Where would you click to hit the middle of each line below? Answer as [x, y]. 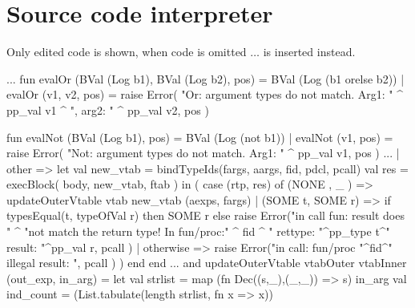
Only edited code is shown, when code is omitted [127, 52]
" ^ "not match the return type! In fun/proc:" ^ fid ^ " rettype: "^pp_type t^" [198, 231]
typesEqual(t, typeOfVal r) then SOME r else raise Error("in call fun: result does [205, 215]
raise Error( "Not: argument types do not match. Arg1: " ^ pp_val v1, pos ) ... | [203, 153]
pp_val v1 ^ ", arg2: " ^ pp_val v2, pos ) [108, 109]
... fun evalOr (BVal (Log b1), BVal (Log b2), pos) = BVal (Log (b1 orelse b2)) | [205, 78]
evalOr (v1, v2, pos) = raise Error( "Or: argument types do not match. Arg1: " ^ [205, 94]
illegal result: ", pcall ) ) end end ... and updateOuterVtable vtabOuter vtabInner [207, 263]
